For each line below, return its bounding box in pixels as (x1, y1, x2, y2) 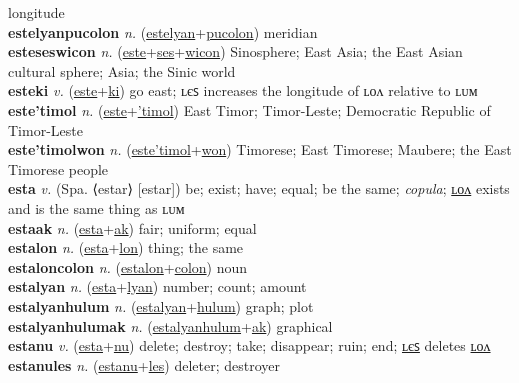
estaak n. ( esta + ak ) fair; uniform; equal (8, 217, 257, 238)
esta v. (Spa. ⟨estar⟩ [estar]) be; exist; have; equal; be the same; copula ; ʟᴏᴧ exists (8, 178, 510, 199)
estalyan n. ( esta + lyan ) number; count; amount (8, 276, 307, 297)
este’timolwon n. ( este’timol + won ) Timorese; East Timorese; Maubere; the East (8, 139, 512, 160)
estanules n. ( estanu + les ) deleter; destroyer (8, 354, 280, 375)
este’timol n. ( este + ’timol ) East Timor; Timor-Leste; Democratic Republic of (8, 99, 491, 120)
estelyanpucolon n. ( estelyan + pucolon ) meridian (8, 21, 318, 42)
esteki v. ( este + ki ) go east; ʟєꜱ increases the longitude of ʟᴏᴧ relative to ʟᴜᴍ (8, 80, 478, 101)
